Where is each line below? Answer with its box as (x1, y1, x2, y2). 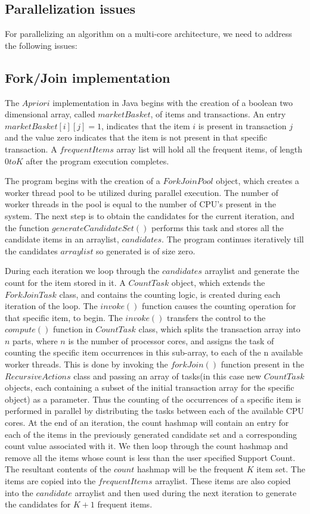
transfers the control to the (167, 311, 266, 323)
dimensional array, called (5, 108, 95, 120)
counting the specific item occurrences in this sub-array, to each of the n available (5, 346, 303, 359)
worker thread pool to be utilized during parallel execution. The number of (5, 186, 278, 198)
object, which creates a (216, 175, 299, 187)
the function (5, 221, 49, 233)
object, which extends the (171, 276, 265, 288)
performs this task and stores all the (151, 221, 284, 233)
